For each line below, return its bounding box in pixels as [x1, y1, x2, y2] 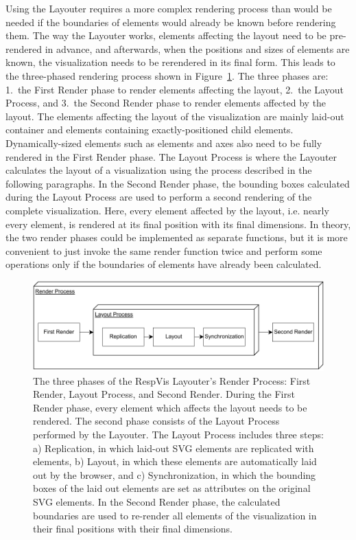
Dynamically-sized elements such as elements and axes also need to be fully [5, 135, 322, 150]
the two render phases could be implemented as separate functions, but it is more [5, 230, 348, 245]
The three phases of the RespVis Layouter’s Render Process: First [33, 373, 311, 387]
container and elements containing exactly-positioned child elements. [5, 122, 294, 137]
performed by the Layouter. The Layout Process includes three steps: [33, 427, 324, 442]
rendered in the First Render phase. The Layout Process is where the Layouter [5, 149, 337, 164]
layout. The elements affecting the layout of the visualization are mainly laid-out [5, 109, 344, 123]
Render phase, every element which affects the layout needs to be [33, 400, 307, 414]
